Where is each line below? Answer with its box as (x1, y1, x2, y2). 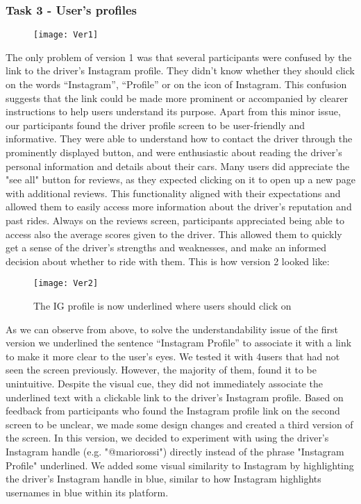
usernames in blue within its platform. (6, 485, 169, 499)
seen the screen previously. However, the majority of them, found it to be (6, 362, 317, 377)
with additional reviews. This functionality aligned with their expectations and (6, 185, 341, 200)
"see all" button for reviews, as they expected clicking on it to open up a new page (6, 172, 355, 187)
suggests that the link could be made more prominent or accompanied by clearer (6, 90, 349, 105)
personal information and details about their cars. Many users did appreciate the (6, 158, 350, 173)
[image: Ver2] (33, 278, 99, 289)
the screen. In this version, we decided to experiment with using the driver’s (6, 430, 329, 445)
